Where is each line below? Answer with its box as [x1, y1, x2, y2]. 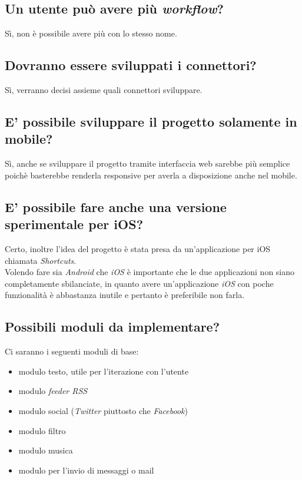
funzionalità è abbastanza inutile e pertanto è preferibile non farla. [5, 289, 245, 301]
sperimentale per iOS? [5, 215, 144, 233]
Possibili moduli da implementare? [5, 317, 220, 336]
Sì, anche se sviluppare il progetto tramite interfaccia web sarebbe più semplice [5, 157, 290, 170]
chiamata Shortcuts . [5, 254, 77, 266]
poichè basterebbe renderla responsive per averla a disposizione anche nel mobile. [5, 168, 297, 181]
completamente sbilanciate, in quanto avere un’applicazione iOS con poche [5, 277, 274, 289]
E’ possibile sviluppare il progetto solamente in [5, 112, 297, 130]
